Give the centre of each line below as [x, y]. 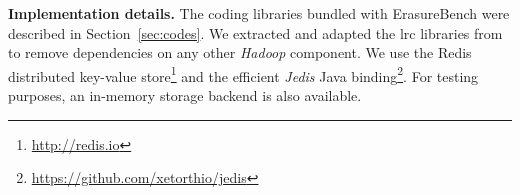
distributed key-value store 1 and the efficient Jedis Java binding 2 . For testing [243, 74]
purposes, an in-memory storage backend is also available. [185, 95]
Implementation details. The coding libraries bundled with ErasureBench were [259, 13]
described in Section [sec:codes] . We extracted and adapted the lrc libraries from [255, 32]
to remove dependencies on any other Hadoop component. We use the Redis [240, 52]
